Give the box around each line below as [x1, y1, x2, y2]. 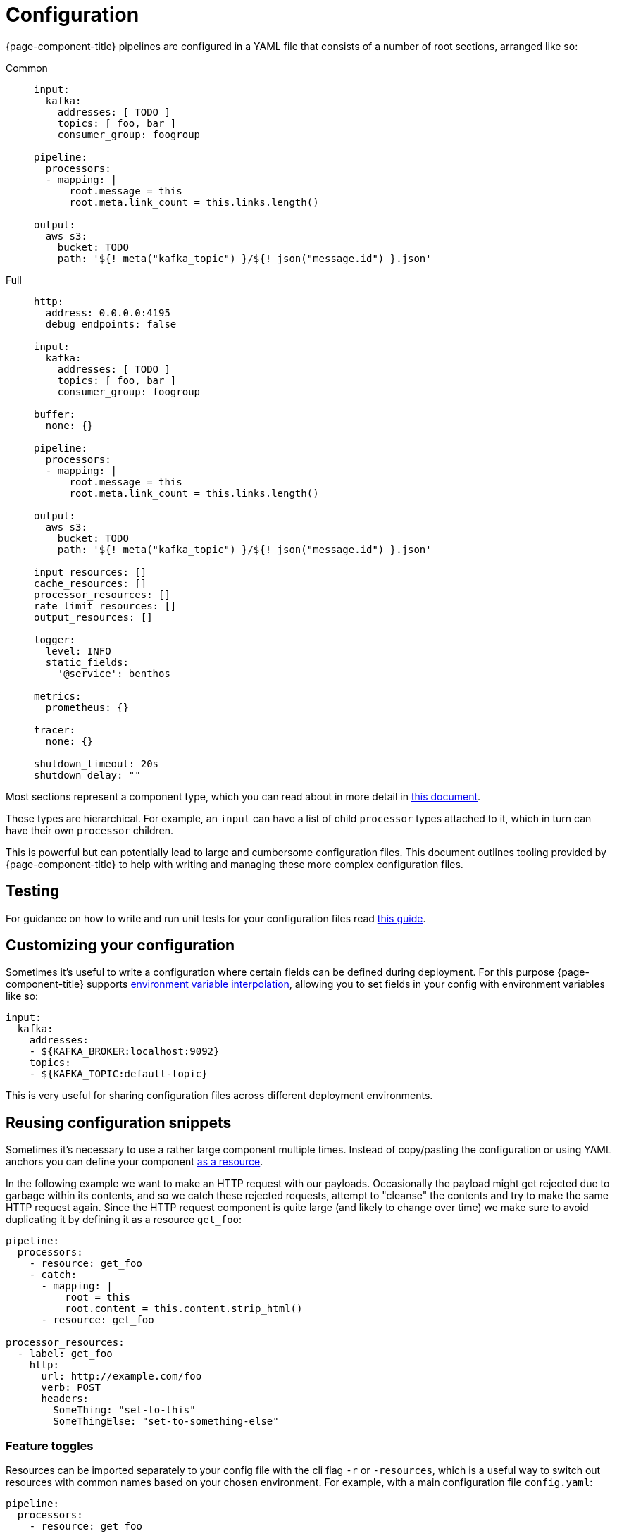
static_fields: [45, 656, 129, 668]
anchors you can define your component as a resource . [6, 1156, 263, 1168]
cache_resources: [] [34, 577, 147, 589]
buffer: [34, 408, 76, 420]
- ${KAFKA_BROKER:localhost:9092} [29, 1046, 220, 1058]
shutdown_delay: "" [34, 769, 141, 781]
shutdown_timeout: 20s [34, 757, 159, 769]
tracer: [34, 724, 76, 736]
